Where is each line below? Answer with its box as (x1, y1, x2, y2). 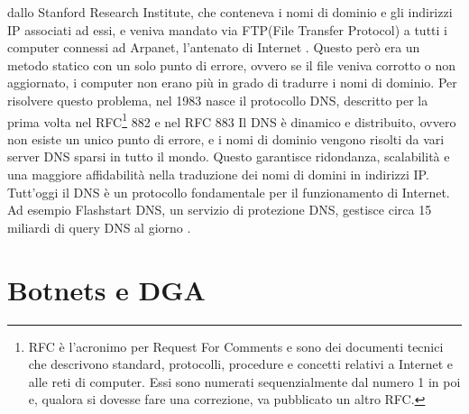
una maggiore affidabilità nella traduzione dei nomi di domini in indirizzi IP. (7, 165, 429, 183)
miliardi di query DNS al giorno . (7, 217, 191, 236)
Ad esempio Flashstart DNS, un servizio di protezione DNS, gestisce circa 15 (7, 200, 432, 219)
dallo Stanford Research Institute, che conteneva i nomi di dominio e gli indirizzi (7, 3, 453, 21)
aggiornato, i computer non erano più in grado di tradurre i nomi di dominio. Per (7, 73, 457, 92)
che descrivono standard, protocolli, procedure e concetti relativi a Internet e (28, 354, 453, 373)
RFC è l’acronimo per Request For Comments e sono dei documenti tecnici (28, 336, 444, 355)
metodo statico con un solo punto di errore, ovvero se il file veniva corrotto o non (7, 55, 456, 74)
